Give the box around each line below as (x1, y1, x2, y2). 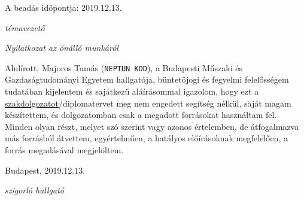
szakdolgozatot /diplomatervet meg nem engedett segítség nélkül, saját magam (5, 96, 291, 109)
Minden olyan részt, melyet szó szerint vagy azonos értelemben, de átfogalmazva (5, 120, 299, 132)
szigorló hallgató (5, 184, 64, 196)
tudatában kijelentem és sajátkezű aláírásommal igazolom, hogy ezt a (5, 85, 259, 98)
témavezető (5, 21, 45, 34)
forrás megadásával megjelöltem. (5, 144, 124, 156)
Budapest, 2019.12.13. (5, 163, 86, 176)
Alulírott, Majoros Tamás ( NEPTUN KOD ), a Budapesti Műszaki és (5, 61, 242, 74)
